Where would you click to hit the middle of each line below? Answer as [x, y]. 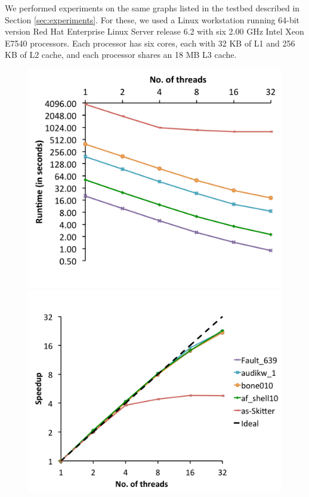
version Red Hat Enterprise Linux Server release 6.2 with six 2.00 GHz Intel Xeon [154, 31]
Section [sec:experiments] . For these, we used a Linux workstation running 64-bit [152, 19]
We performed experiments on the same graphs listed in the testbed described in [152, 8]
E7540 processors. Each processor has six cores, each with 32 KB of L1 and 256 [150, 43]
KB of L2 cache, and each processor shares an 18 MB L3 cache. [121, 55]
